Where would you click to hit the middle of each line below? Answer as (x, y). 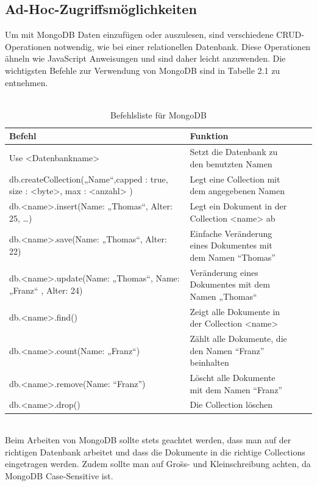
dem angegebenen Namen (237, 191)
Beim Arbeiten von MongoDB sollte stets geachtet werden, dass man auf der (148, 440)
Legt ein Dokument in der (238, 206)
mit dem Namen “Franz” (236, 389)
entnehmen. (27, 82)
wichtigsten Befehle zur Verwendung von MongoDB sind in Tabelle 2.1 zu (143, 70)
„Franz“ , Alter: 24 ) (46, 290)
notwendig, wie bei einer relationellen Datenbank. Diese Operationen (182, 46)
